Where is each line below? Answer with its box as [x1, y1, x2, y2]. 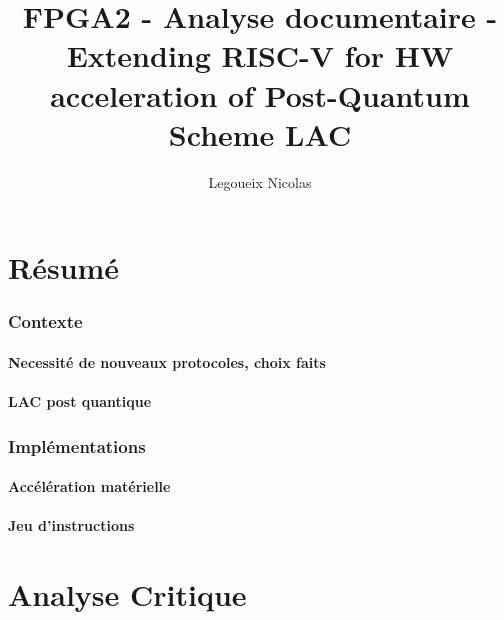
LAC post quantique [8, 391, 152, 412]
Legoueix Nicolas [208, 171, 312, 192]
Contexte [8, 309, 83, 334]
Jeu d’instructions [8, 515, 135, 536]
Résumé [8, 247, 120, 288]
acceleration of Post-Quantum [50, 74, 470, 115]
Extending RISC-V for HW [66, 35, 454, 76]
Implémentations [8, 433, 146, 458]
